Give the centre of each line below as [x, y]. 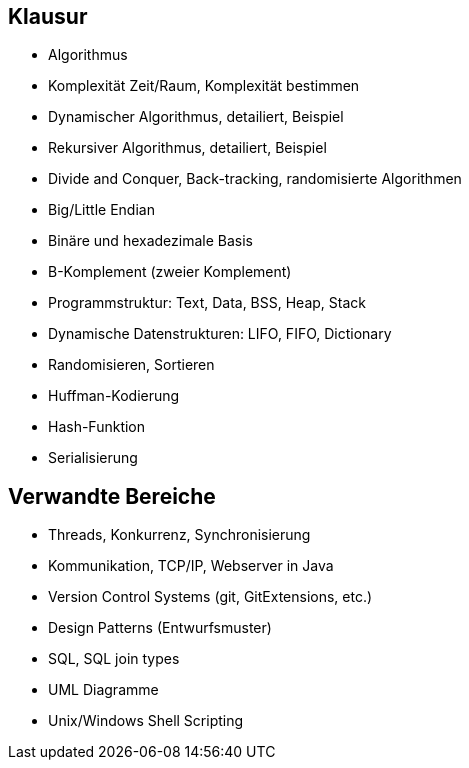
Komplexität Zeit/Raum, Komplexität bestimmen [204, 86]
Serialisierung [93, 458]
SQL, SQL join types [114, 659]
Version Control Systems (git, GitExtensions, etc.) [210, 597]
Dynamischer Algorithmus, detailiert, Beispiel [196, 117]
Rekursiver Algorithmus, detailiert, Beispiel [187, 148]
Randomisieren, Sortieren [131, 365]
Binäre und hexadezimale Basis [150, 241]
